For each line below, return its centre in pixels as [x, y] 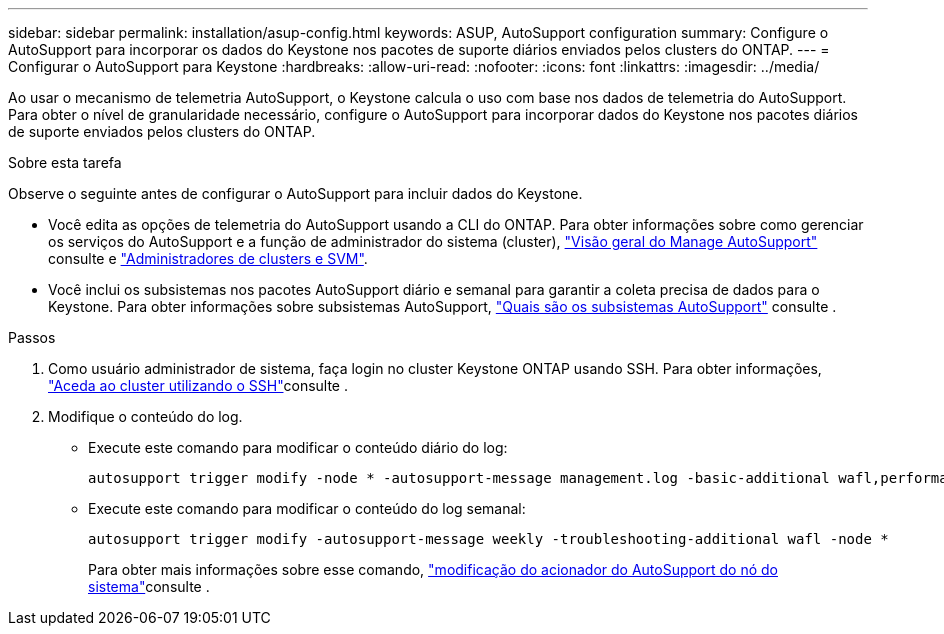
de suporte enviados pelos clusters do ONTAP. [162, 131]
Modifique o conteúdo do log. [145, 416]
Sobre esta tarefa [65, 162]
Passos [32, 337]
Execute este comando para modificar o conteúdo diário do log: [298, 447]
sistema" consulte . [149, 586]
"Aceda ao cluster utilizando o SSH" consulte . [198, 385]
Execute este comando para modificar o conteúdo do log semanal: [307, 508]
